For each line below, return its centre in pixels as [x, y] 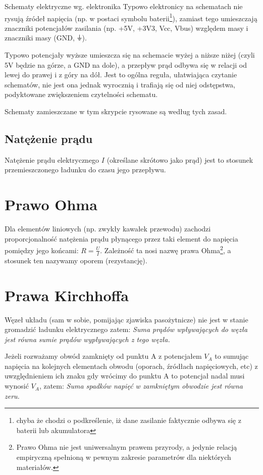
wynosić [17, 386]
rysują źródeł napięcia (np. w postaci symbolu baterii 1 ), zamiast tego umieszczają [131, 17]
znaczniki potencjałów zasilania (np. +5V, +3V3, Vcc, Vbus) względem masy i [126, 28]
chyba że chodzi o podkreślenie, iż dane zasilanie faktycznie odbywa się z [129, 420]
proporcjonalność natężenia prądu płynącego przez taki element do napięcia [121, 238]
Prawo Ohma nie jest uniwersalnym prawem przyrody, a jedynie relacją [127, 447]
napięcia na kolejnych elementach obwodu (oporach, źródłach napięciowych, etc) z [131, 366]
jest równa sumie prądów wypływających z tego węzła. [87, 339]
